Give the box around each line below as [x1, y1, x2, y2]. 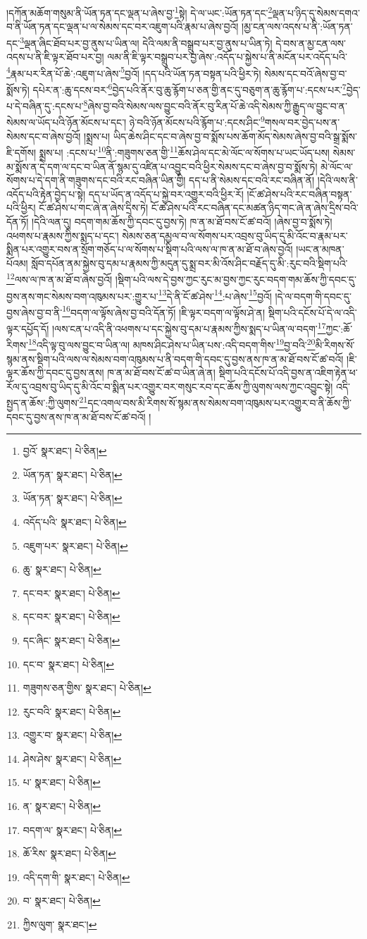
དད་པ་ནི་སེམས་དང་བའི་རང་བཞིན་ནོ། [189, 173, 315, 188]
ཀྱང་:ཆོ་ [325, 321, 353, 336]
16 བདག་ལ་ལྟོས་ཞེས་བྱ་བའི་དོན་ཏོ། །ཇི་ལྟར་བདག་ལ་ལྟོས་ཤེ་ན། [62, 302, 266, 319]
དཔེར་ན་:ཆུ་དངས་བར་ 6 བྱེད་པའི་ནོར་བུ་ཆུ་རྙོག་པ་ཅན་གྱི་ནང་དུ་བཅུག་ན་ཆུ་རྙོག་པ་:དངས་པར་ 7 [32, 80, 347, 97]
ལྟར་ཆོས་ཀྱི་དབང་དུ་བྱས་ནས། [6, 365, 104, 380]
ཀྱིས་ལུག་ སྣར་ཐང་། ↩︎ [23, 917, 97, 932]
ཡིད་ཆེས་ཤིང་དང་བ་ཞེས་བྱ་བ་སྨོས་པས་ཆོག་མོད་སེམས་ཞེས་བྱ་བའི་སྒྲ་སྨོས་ [113, 128, 357, 143]
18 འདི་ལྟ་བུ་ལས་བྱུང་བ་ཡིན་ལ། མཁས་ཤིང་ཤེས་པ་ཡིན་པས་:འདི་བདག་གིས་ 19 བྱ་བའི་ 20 [27, 336, 316, 352]
